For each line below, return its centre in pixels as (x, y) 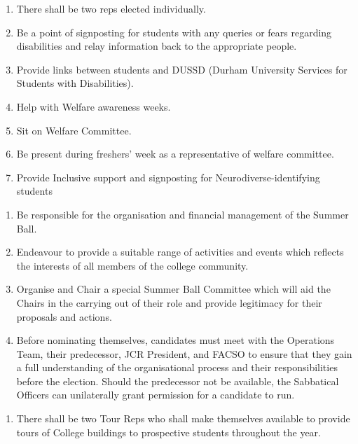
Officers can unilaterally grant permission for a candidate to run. (156, 395)
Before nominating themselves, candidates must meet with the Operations (175, 340)
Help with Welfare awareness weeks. (94, 106)
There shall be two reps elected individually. (111, 8)
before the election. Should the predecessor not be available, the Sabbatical (178, 381)
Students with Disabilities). (75, 83)
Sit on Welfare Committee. (74, 130)
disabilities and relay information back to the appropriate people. (157, 46)
